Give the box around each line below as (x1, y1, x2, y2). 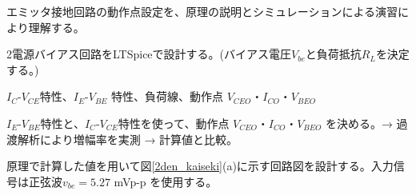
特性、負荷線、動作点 (110, 88, 223, 105)
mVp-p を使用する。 (114, 173, 218, 189)
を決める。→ (325, 114, 393, 131)
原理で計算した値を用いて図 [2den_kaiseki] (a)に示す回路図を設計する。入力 (6, 157, 394, 174)
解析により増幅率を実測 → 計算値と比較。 (17, 130, 238, 147)
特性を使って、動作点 (118, 114, 230, 131)
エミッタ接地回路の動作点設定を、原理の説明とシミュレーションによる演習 (6, 3, 398, 19)
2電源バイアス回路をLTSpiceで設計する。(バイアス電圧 (6, 46, 292, 62)
